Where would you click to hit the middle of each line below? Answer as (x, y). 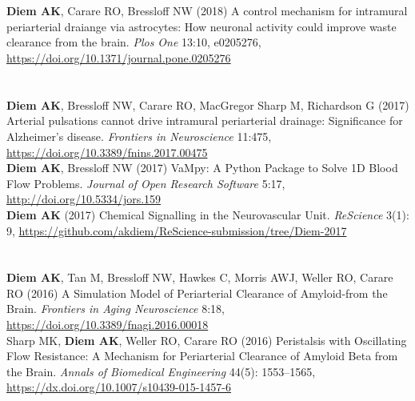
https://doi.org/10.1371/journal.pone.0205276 (119, 57)
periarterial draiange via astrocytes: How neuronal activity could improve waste (202, 26)
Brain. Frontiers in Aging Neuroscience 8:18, (116, 309)
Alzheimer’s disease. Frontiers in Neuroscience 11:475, (139, 136)
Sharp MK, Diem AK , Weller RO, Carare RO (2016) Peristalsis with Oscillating (207, 340)
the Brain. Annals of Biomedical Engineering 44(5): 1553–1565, (161, 371)
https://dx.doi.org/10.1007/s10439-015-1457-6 (119, 387)
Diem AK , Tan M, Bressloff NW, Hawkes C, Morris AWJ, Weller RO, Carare (200, 277)
